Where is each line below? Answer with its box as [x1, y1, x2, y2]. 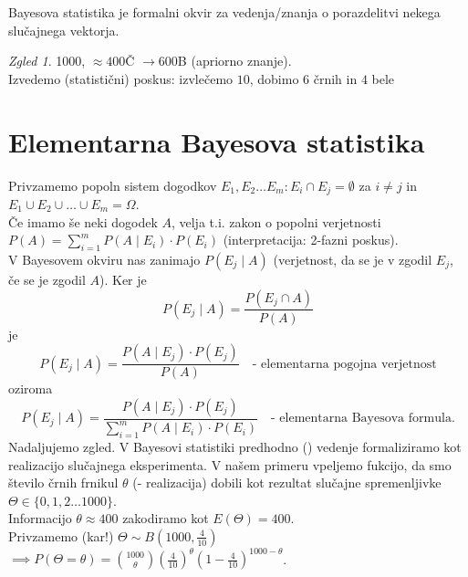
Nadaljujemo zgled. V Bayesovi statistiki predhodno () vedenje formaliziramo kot [8, 436, 462, 456]
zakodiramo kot [122, 509, 209, 528]
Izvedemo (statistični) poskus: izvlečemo [8, 68, 234, 88]
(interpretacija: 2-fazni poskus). [223, 230, 399, 249]
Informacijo [8, 509, 72, 528]
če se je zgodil [8, 269, 86, 288]
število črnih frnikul [8, 473, 119, 492]
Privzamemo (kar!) [8, 526, 114, 545]
